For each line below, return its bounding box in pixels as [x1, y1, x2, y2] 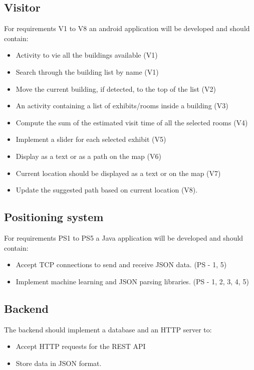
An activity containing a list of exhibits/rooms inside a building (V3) [16, 100, 228, 111]
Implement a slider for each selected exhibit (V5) [16, 134, 166, 144]
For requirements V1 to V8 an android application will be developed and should [4, 23, 250, 34]
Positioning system [4, 209, 104, 225]
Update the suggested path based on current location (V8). [16, 184, 198, 195]
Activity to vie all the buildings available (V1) [16, 50, 158, 60]
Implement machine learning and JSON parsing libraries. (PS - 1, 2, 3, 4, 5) [16, 276, 249, 286]
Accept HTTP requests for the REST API [16, 341, 146, 351]
